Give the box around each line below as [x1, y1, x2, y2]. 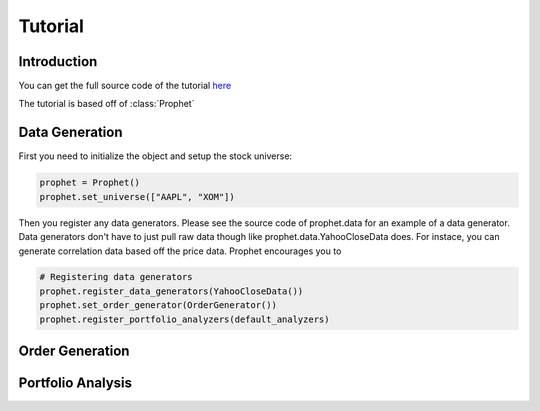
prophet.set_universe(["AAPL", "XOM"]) [39, 191, 235, 202]
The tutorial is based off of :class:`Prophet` [18, 98, 195, 110]
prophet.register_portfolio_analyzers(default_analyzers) [39, 313, 330, 325]
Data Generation [18, 124, 123, 141]
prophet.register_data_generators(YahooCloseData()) [39, 285, 304, 297]
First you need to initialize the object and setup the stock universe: [18, 150, 293, 162]
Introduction [18, 53, 98, 70]
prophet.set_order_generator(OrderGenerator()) [39, 300, 277, 311]
